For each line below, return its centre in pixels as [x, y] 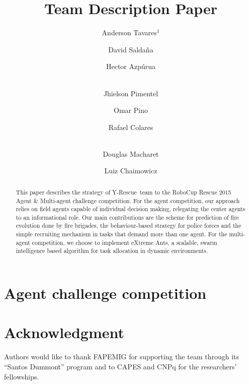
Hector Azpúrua [131, 66]
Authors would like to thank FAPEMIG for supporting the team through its [122, 357]
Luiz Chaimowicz [131, 171]
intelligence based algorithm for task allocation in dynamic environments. [112, 251]
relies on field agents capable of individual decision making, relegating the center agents [131, 209]
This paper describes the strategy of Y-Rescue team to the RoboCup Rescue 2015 [123, 192]
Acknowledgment [64, 332]
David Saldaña [131, 49]
